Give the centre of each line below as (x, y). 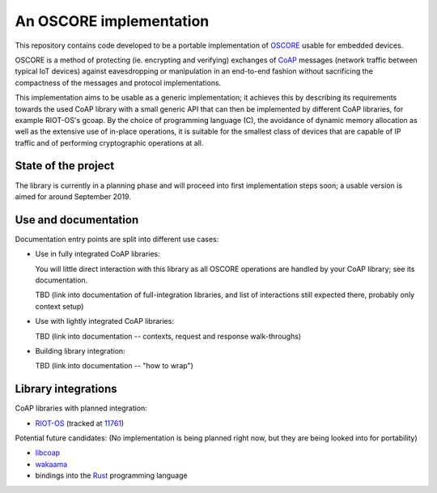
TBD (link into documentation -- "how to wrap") (114, 366)
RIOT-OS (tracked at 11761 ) (80, 423)
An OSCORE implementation (112, 21)
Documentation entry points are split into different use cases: (117, 239)
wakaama (51, 464)
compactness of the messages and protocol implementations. (118, 83)
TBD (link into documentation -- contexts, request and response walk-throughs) (168, 336)
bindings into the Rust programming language (111, 476)
